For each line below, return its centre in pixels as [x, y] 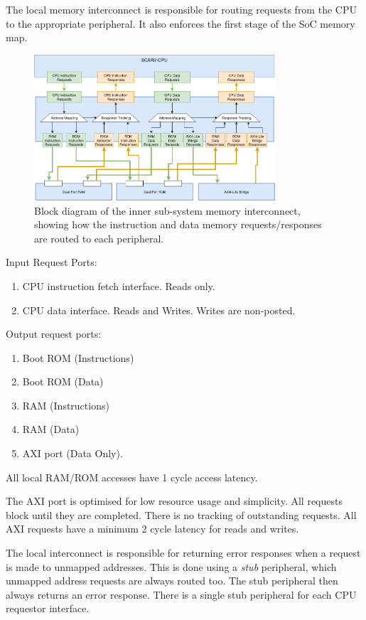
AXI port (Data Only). [72, 453]
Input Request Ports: [52, 262]
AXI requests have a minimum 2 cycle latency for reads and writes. [152, 529]
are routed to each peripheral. [99, 238]
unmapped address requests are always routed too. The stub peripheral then [172, 581]
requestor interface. [48, 608]
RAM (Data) [51, 429]
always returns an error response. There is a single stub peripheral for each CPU [181, 594]
